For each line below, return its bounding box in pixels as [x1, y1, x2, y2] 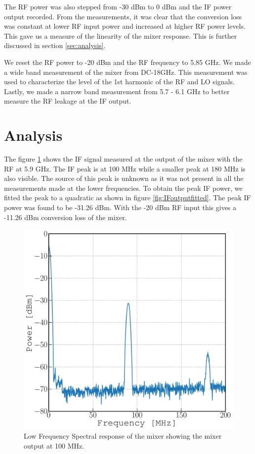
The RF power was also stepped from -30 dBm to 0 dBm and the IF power [4, 1, 232, 11]
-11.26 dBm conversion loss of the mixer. [4, 212, 127, 222]
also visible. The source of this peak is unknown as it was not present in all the [4, 173, 244, 183]
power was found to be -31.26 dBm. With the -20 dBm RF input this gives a [4, 202, 237, 213]
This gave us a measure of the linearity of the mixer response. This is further [4, 30, 237, 41]
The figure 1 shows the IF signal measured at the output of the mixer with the [4, 154, 243, 164]
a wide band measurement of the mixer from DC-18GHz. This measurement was [4, 66, 248, 77]
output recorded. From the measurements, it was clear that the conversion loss [4, 11, 242, 21]
